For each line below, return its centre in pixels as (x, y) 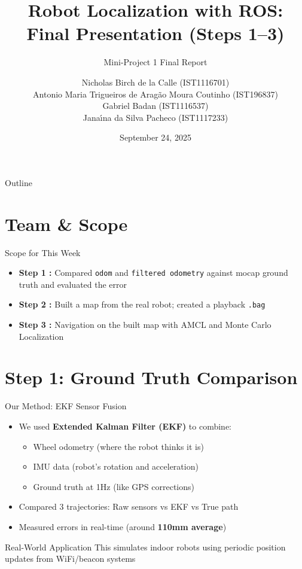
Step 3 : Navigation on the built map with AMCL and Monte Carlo (145, 325)
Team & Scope (66, 223)
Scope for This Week (43, 252)
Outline (19, 182)
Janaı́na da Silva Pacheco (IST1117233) (155, 117)
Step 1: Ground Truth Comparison (151, 377)
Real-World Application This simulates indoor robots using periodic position (145, 547)
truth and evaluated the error (73, 284)
